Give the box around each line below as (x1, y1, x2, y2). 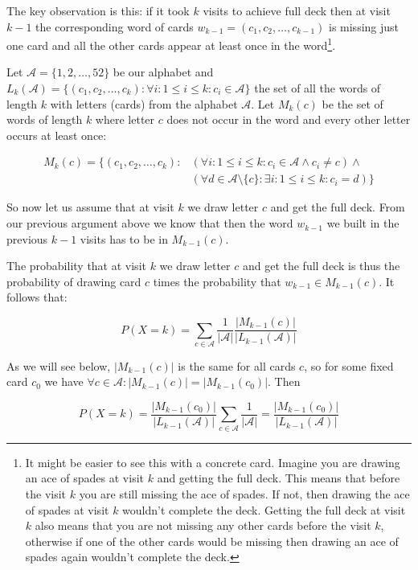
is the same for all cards (178, 357, 296, 374)
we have (44, 373, 84, 390)
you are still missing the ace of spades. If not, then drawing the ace (79, 486, 410, 502)
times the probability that (153, 273, 281, 289)
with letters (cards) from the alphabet (50, 95, 238, 112)
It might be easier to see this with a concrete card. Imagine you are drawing (25, 453, 400, 470)
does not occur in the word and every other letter (166, 111, 411, 128)
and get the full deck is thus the (242, 257, 400, 274)
